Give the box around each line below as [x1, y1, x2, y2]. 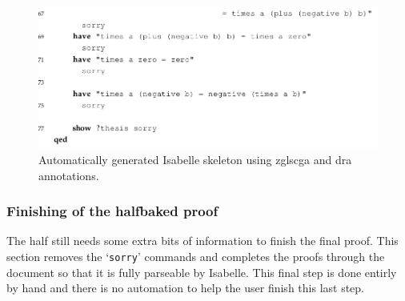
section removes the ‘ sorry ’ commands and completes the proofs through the [6, 247, 385, 264]
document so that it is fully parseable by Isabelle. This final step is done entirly [6, 263, 397, 280]
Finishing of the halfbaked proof [6, 201, 219, 221]
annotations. [38, 167, 99, 183]
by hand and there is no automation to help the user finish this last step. [6, 279, 365, 296]
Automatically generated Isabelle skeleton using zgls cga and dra [38, 150, 352, 167]
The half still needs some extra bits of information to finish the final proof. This [6, 232, 399, 249]
